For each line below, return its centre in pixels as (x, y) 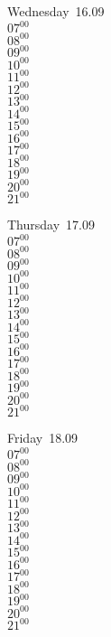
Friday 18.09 (43, 438)
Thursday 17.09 (51, 225)
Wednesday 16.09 (56, 11)
